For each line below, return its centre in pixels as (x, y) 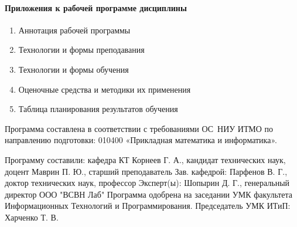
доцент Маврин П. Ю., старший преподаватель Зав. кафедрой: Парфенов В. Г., (146, 171)
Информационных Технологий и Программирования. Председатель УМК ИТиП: (148, 206)
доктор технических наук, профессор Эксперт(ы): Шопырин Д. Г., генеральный (147, 183)
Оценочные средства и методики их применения (105, 89)
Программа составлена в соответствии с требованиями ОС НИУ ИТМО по (139, 128)
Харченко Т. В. (32, 217)
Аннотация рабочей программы (74, 30)
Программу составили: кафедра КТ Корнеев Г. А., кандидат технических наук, (145, 159)
